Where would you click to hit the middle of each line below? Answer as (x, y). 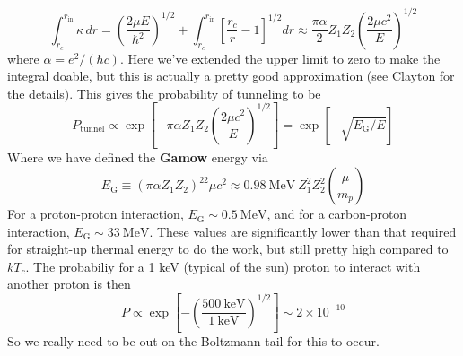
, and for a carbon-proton (337, 214)
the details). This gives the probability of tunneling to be (164, 93)
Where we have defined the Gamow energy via (138, 157)
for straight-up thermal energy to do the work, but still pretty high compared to (228, 249)
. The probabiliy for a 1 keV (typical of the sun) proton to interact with (223, 266)
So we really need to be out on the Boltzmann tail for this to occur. (193, 341)
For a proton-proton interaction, (96, 214)
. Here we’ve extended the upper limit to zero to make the (280, 58)
